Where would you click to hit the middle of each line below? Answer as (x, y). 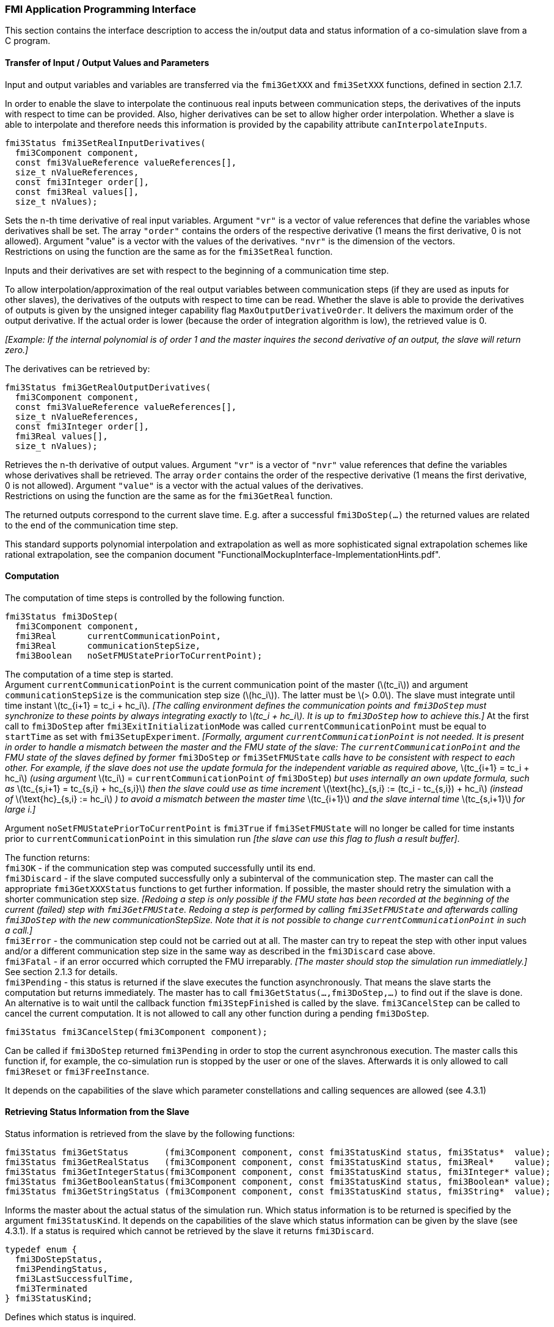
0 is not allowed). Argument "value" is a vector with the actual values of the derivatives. (184, 485)
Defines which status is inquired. (71, 1317)
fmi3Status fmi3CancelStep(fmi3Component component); (136, 1032)
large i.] (20, 809)
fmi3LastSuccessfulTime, (74, 1279)
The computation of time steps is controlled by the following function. (145, 598)
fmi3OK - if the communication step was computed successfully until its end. (160, 868)
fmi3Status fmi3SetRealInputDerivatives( (105, 143)
